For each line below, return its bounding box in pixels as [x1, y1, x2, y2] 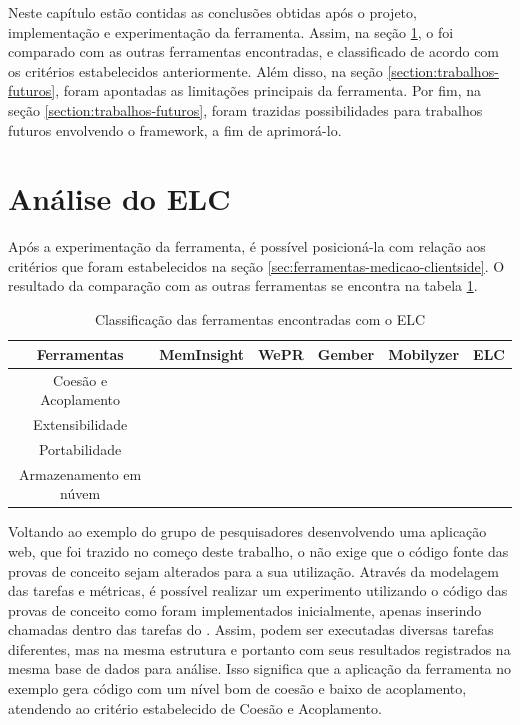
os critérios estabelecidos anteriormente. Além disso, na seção [8, 60, 383, 81]
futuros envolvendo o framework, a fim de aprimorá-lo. [8, 119, 342, 140]
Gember [317, 343, 375, 364]
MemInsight [159, 343, 245, 364]
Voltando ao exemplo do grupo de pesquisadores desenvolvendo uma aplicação [8, 521, 487, 542]
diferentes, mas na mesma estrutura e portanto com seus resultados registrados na [8, 638, 511, 659]
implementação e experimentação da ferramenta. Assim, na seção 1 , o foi [8, 21, 454, 42]
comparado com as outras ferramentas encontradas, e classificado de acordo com [8, 41, 500, 62]
